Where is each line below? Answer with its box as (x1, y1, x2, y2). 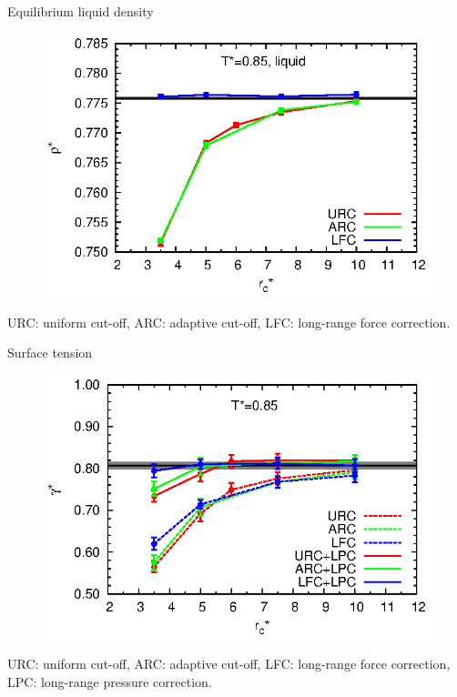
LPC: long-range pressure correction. (7, 672, 212, 691)
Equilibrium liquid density (7, 2, 154, 20)
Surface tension (7, 343, 93, 362)
